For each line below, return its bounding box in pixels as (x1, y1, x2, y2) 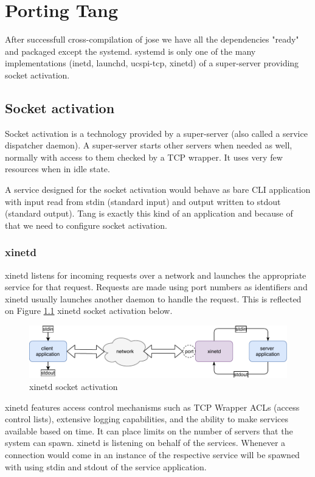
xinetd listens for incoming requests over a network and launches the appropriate (5, 268, 306, 281)
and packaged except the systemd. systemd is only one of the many (5, 44, 256, 57)
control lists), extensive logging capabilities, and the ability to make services (5, 413, 289, 425)
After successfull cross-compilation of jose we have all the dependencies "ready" (5, 33, 299, 46)
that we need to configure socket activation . (5, 218, 167, 231)
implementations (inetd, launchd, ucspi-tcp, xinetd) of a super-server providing (5, 57, 299, 69)
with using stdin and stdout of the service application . (5, 460, 207, 473)
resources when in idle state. (5, 162, 110, 175)
